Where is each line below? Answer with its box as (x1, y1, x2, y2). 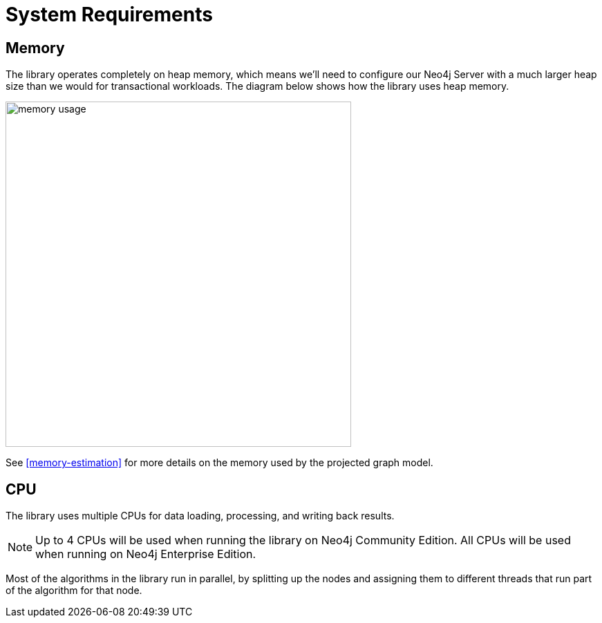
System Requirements (6, 3, 213, 26)
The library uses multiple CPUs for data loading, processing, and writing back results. (6, 510, 395, 522)
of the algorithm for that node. (6, 584, 142, 597)
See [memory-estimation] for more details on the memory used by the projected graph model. (6, 457, 433, 469)
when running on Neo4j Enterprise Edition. (35, 547, 256, 562)
